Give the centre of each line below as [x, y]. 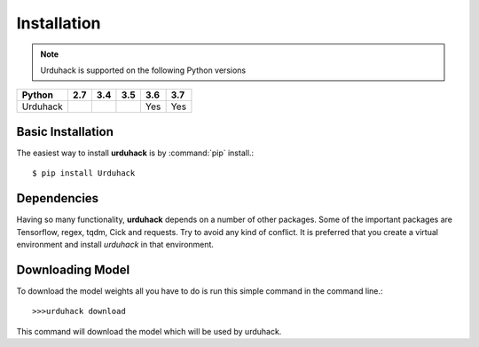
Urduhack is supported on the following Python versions [143, 70]
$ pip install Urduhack [84, 173]
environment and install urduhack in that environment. [115, 244]
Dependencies [58, 198]
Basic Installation [65, 132]
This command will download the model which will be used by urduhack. [149, 331]
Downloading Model [73, 269]
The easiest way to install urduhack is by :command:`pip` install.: [135, 153]
